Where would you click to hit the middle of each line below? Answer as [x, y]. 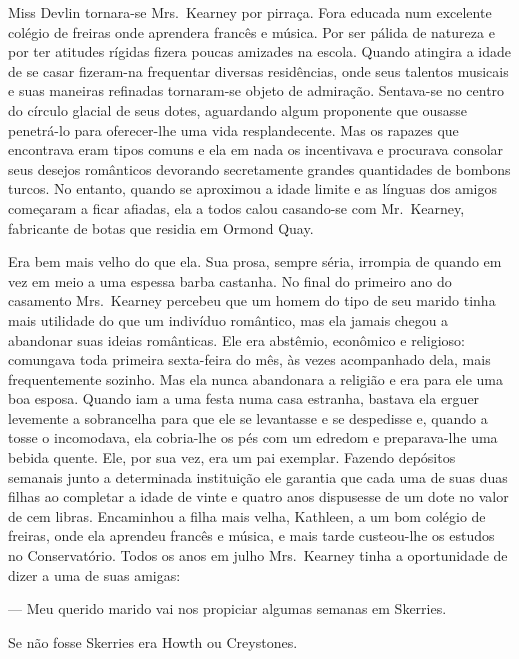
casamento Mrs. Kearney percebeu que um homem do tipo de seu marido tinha [252, 300]
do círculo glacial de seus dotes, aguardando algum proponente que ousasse [238, 109]
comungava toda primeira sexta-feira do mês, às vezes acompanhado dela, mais [249, 359]
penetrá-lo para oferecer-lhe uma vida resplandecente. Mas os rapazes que [233, 129]
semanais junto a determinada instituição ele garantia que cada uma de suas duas [258, 476]
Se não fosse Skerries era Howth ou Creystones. [153, 641]
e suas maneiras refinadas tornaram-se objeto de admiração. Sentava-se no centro [256, 90]
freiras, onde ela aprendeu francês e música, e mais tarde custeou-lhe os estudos [251, 535]
